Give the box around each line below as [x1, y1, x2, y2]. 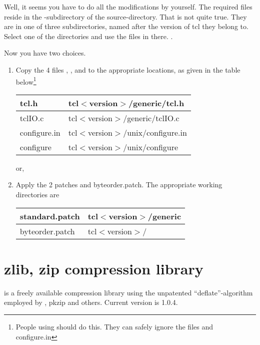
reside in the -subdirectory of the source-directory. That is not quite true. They [4, 11, 247, 22]
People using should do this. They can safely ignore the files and [15, 321, 213, 331]
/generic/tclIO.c [123, 112, 179, 124]
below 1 [15, 75, 36, 87]
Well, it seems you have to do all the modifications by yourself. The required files [4, 2, 252, 12]
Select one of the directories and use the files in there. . [4, 31, 173, 41]
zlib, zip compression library [4, 258, 203, 278]
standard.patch [19, 210, 80, 222]
